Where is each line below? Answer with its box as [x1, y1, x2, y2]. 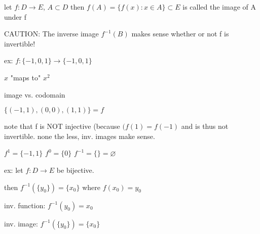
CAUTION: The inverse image [4, 28, 99, 39]
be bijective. [56, 164, 94, 175]
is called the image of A [182, 2, 256, 12]
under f [4, 11, 27, 22]
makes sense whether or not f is [131, 28, 229, 39]
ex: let [4, 164, 23, 175]
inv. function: [4, 200, 46, 210]
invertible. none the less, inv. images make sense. [4, 130, 155, 141]
